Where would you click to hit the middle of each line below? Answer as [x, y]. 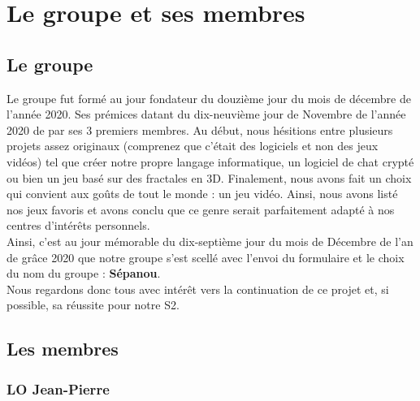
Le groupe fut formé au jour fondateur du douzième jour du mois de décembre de [209, 98]
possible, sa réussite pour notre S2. [93, 305]
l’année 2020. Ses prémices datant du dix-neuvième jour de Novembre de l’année [206, 114]
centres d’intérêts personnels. [78, 225]
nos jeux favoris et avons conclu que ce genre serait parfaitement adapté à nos [201, 209]
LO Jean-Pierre [58, 388]
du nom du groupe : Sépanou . [84, 273]
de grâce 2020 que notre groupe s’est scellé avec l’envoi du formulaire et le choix [206, 257]
